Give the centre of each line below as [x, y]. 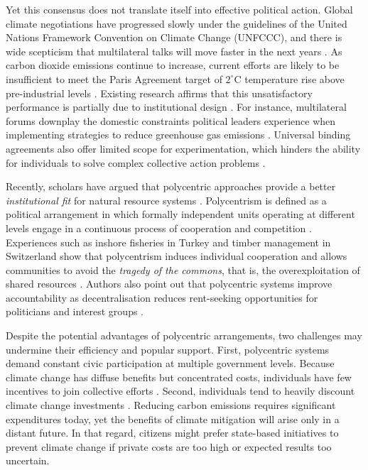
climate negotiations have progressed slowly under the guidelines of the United [177, 23]
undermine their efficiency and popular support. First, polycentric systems [168, 349]
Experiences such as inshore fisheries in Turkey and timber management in [168, 242]
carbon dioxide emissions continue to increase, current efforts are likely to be [173, 65]
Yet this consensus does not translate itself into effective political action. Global [179, 9]
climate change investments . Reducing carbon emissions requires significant [171, 405]
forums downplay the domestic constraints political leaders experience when [171, 120]
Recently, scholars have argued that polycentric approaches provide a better [171, 186]
